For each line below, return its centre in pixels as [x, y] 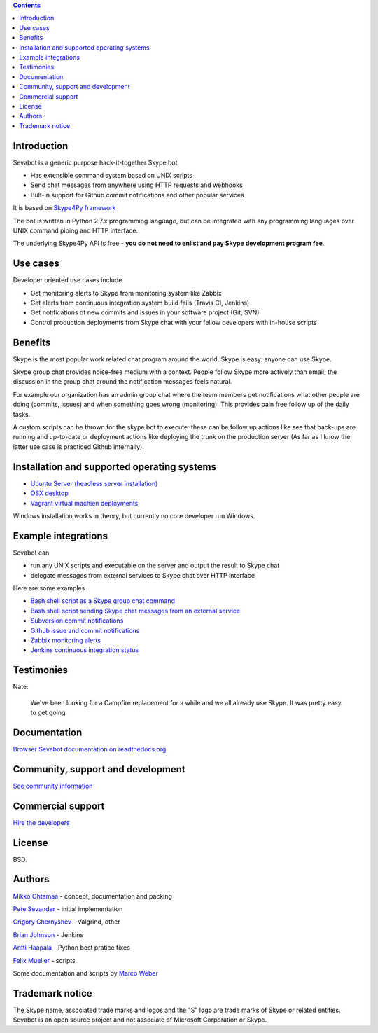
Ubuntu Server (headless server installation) [94, 483]
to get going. [49, 713]
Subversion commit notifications [77, 621]
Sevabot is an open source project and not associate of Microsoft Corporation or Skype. [140, 1020]
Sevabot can [31, 553]
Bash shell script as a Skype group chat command [103, 601]
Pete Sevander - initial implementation [68, 909]
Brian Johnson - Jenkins [48, 934]
